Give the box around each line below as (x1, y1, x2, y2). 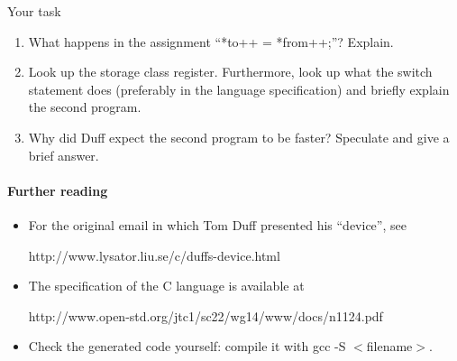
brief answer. (28, 145, 99, 164)
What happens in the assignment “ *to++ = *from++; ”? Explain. (28, 32, 394, 51)
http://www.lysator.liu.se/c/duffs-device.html (28, 245, 280, 264)
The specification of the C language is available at (28, 276, 305, 295)
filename (366, 337, 413, 356)
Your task (7, 2, 61, 20)
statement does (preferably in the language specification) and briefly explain (28, 79, 450, 98)
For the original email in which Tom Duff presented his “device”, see (28, 215, 407, 234)
